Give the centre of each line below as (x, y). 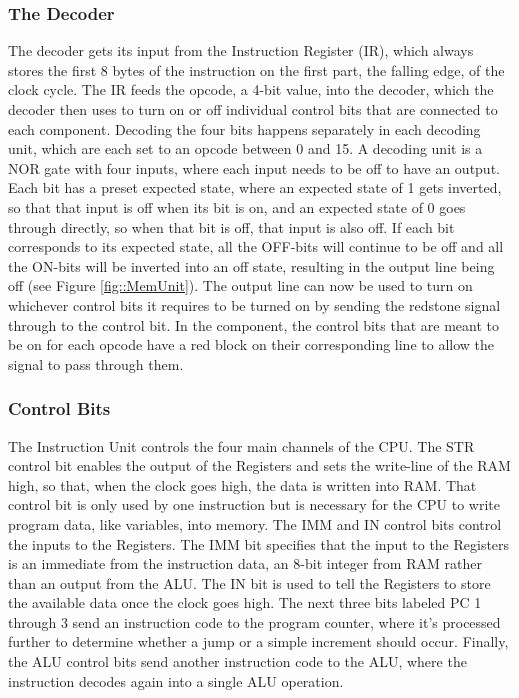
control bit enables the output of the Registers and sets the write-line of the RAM (259, 465)
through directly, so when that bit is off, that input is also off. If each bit (231, 226)
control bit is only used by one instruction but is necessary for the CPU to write (254, 504)
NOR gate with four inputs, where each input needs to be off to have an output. (254, 167)
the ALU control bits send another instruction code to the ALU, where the (237, 661)
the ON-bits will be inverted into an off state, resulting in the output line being (251, 265)
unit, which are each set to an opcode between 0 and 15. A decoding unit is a (245, 148)
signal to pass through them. (96, 363)
